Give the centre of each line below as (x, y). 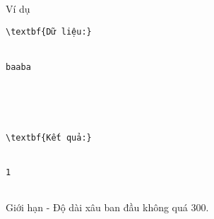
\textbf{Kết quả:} (49, 137)
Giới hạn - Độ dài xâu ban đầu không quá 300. (107, 207)
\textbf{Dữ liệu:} (49, 31)
